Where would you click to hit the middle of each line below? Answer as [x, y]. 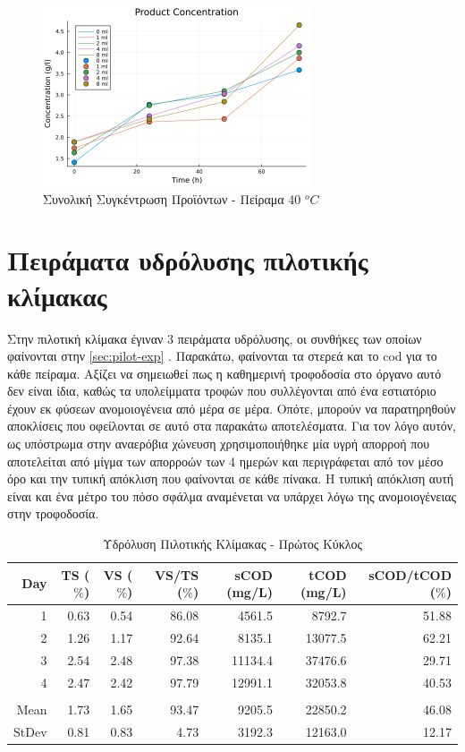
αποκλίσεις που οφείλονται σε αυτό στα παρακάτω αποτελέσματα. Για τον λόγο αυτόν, [232, 426]
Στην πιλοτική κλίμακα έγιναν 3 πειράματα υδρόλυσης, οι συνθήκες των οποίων [215, 338]
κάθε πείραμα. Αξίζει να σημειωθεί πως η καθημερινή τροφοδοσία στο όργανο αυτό [224, 373]
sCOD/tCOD [410, 574]
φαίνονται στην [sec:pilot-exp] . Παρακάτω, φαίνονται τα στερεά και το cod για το [222, 356]
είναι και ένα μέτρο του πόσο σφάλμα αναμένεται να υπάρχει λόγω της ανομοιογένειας [232, 496]
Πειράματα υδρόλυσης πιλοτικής [188, 260]
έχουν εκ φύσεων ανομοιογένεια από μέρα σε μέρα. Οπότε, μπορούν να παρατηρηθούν [232, 408]
